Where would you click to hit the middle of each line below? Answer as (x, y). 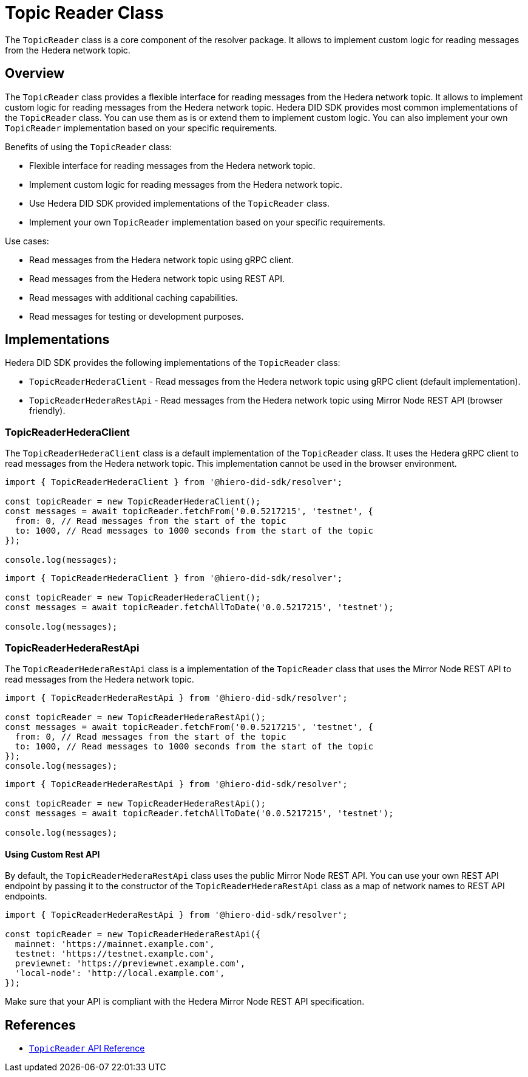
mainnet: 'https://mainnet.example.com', (115, 944)
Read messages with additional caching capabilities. (134, 297)
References (40, 1025)
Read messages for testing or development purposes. (137, 316)
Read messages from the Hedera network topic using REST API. (157, 278)
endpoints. (26, 896)
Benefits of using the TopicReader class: (89, 146)
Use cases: (27, 241)
